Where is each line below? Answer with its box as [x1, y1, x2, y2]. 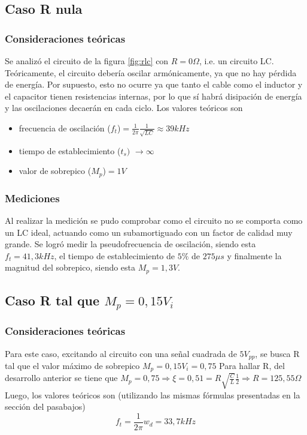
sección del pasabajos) [5, 400, 86, 413]
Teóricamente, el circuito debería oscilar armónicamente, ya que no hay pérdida [5, 66, 297, 79]
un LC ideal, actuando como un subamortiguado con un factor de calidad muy [5, 226, 293, 238]
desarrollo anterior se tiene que [5, 371, 118, 384]
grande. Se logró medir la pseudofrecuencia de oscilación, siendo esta [5, 238, 256, 250]
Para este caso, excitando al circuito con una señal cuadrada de [5, 347, 237, 359]
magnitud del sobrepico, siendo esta [5, 261, 136, 274]
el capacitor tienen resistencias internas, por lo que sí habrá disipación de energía [5, 89, 302, 102]
